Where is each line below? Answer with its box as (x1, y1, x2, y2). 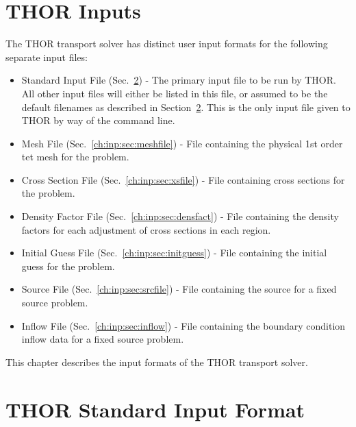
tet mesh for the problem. (21, 149, 129, 164)
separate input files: (5, 49, 88, 64)
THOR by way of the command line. (21, 113, 175, 127)
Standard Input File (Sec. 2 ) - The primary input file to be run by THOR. (21, 73, 336, 87)
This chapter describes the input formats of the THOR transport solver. (5, 354, 308, 369)
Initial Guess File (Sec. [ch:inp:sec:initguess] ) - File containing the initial (21, 245, 327, 260)
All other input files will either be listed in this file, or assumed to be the (21, 86, 328, 100)
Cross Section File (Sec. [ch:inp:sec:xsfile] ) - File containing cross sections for (21, 172, 345, 186)
